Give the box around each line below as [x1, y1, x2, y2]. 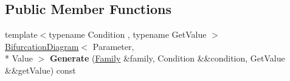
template [5, 28, 38, 41]
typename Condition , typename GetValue [49, 28, 207, 41]
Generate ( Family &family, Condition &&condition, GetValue [49, 52, 285, 65]
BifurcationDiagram [5, 40, 79, 52]
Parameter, [92, 40, 134, 52]
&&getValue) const [5, 63, 76, 76]
